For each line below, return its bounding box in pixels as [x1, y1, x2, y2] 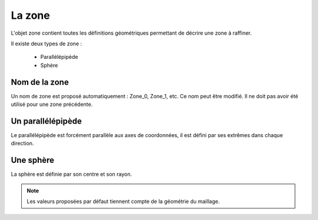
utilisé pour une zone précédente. [11, 101, 93, 108]
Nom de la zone [11, 77, 69, 87]
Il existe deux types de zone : [11, 40, 82, 47]
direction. [11, 140, 34, 147]
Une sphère [11, 155, 55, 165]
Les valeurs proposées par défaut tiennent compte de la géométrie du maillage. [26, 198, 220, 205]
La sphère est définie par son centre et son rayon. [11, 171, 132, 178]
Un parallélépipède [11, 116, 82, 126]
